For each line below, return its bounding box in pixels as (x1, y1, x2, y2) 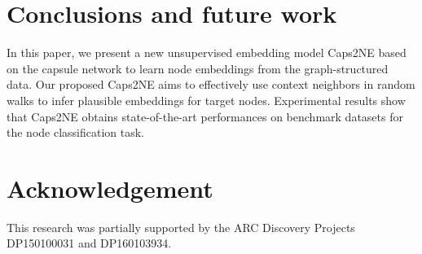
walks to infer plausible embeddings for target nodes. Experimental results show (7, 91, 406, 108)
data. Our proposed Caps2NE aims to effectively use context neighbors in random (7, 76, 415, 93)
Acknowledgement (7, 171, 213, 204)
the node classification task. (7, 124, 145, 141)
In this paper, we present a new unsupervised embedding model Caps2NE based (7, 44, 407, 61)
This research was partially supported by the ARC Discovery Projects (7, 218, 355, 235)
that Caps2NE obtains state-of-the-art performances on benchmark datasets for (7, 107, 403, 125)
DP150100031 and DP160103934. (7, 234, 172, 252)
